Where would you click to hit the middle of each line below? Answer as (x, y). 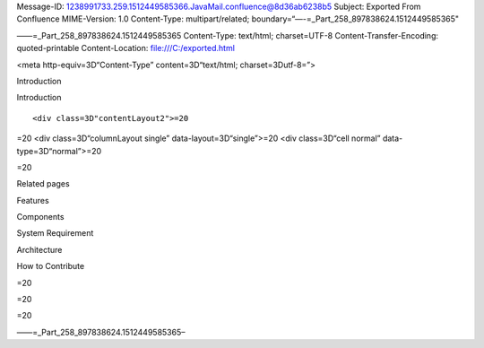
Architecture (39, 249)
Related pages (43, 184)
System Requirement (55, 233)
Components (40, 217)
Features (33, 200)
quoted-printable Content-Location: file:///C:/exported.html (125, 48)
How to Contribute (51, 266)
